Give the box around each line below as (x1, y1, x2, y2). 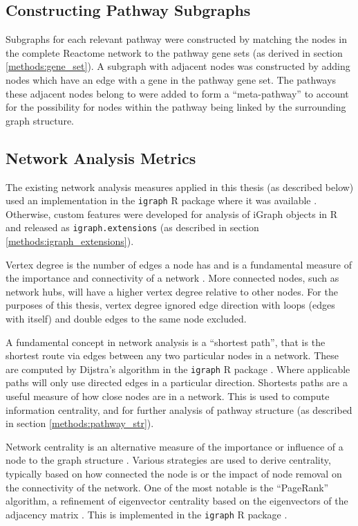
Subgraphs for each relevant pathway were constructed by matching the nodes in (6, 32, 347, 46)
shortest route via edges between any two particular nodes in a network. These (6, 348, 339, 363)
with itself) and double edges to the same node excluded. (6, 311, 247, 326)
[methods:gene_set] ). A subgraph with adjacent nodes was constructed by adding (6, 59, 350, 73)
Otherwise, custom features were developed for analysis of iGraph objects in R (6, 206, 338, 221)
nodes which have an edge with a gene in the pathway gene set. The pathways (6, 72, 337, 87)
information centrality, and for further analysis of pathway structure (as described (6, 402, 352, 417)
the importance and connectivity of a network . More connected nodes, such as (6, 271, 339, 285)
